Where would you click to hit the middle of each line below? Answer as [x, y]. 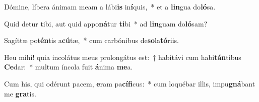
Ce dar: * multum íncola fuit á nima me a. [69, 67]
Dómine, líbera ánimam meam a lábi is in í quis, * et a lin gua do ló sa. [110, 6]
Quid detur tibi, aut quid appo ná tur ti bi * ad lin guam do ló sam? [106, 23]
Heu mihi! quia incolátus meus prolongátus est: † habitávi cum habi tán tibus [123, 57]
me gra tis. [20, 93]
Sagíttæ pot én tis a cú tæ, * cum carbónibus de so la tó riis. [91, 40]
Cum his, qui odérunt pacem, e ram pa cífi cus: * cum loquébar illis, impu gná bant [130, 83]
